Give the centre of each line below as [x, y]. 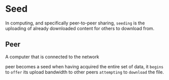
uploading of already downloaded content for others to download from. [80, 28]
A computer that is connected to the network [52, 57]
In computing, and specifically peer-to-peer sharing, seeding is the [75, 23]
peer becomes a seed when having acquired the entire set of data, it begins [84, 66]
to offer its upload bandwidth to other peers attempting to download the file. [85, 72]
